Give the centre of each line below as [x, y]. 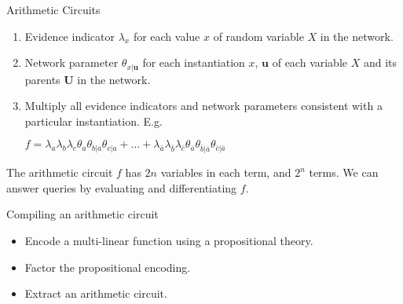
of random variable [258, 36]
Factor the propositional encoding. [108, 267]
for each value [167, 36]
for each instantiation [194, 62]
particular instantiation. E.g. [93, 121]
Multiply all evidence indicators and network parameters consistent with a [203, 106]
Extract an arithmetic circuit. [96, 293]
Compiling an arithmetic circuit [82, 214]
